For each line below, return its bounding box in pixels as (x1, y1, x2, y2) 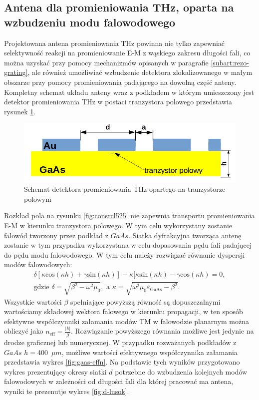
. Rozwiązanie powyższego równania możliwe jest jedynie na (70, 326, 254, 336)
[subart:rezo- (211, 57, 249, 67)
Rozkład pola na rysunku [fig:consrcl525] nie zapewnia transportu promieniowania (4, 210, 255, 221)
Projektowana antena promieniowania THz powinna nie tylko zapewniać (4, 37, 225, 48)
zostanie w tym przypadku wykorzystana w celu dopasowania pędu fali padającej (4, 240, 252, 250)
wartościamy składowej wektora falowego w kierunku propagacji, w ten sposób (4, 306, 243, 317)
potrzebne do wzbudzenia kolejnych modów (115, 366, 248, 377)
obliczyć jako (4, 326, 43, 336)
